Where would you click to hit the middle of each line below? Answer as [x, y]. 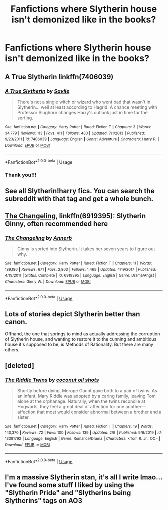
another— [136, 406]
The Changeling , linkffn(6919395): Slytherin [76, 216]
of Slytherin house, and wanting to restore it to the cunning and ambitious [81, 339]
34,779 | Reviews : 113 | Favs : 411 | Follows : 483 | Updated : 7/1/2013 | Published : [75, 133]
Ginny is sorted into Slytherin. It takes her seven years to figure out [86, 249]
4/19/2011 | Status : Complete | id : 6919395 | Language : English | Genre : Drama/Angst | [81, 276]
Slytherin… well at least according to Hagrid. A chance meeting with [87, 107]
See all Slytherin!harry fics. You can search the [80, 191]
